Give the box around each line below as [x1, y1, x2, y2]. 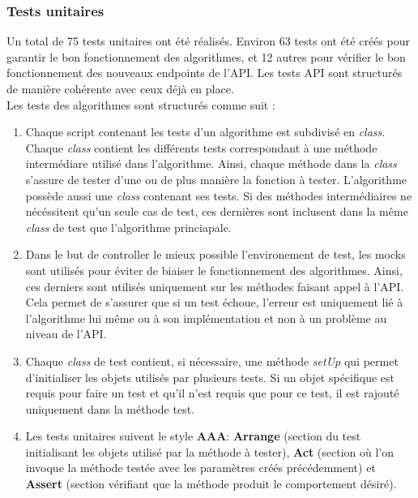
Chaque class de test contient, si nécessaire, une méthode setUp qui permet [25, 352, 399, 369]
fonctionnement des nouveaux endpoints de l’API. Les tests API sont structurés [6, 64, 403, 81]
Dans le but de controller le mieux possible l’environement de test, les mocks [25, 246, 406, 263]
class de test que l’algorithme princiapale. [25, 218, 232, 235]
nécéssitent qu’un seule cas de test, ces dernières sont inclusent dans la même [25, 203, 408, 220]
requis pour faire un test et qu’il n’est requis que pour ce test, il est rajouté [25, 384, 399, 401]
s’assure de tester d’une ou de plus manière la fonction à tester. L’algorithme [25, 170, 407, 187]
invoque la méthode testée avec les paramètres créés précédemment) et [25, 459, 376, 476]
